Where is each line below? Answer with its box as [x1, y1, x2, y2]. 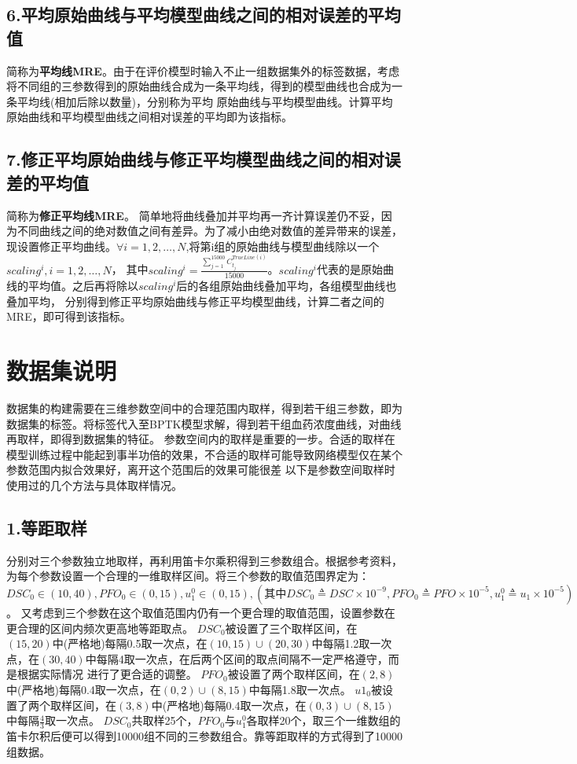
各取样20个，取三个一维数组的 [246, 712, 401, 729]
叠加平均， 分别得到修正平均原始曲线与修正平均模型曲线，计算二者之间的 [6, 292, 384, 309]
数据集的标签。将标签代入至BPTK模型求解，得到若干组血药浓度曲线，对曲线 [6, 415, 402, 432]
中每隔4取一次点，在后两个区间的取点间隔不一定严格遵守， [85, 650, 388, 667]
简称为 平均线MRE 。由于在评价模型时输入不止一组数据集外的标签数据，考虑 [6, 62, 399, 79]
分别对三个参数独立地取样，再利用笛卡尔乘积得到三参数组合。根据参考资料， [6, 552, 402, 568]
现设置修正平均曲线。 [6, 237, 116, 254]
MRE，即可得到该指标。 [6, 308, 131, 325]
